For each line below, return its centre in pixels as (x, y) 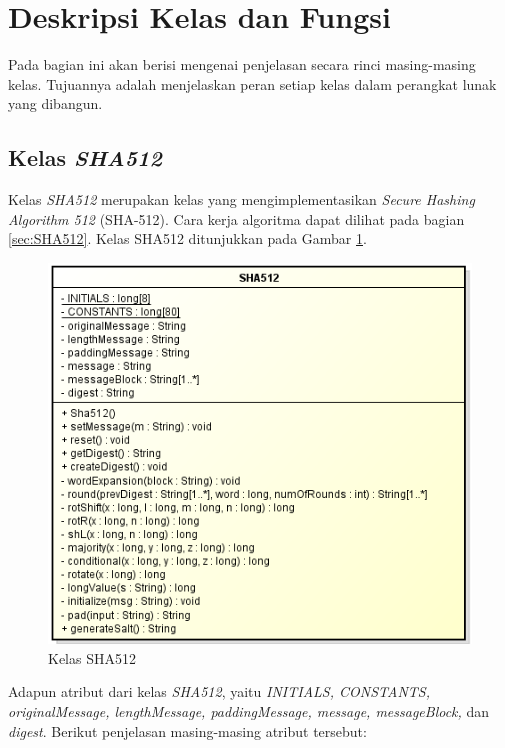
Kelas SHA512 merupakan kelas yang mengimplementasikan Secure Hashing (241, 199)
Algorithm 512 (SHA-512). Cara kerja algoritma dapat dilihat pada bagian (236, 218)
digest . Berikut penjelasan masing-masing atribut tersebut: (187, 730)
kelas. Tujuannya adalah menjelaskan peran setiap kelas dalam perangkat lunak (252, 83)
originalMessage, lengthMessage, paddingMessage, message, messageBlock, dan (249, 710)
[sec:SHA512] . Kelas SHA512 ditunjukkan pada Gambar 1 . (187, 238)
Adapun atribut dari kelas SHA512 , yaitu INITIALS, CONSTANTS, (219, 691)
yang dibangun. (55, 103)
